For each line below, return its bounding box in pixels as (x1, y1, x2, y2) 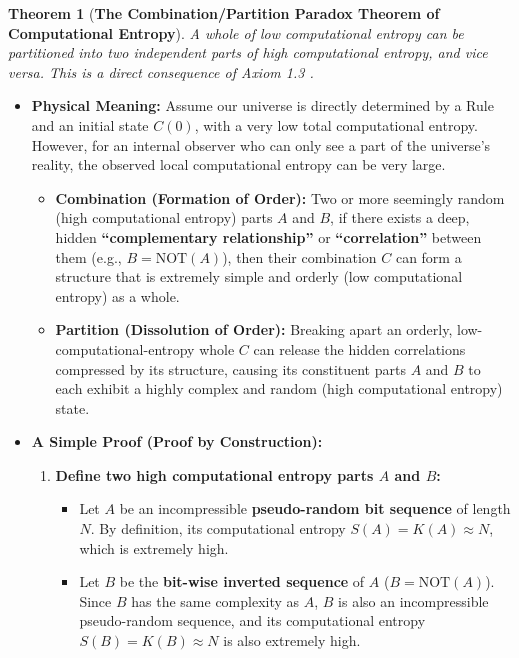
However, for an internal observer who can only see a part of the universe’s (31, 134, 491, 155)
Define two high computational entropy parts (55, 464, 374, 485)
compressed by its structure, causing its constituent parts (55, 358, 406, 379)
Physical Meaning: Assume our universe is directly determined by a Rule (31, 95, 494, 116)
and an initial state (31, 114, 149, 135)
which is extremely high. (79, 537, 229, 558)
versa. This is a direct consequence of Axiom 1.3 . (8, 61, 314, 82)
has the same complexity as (131, 590, 300, 611)
